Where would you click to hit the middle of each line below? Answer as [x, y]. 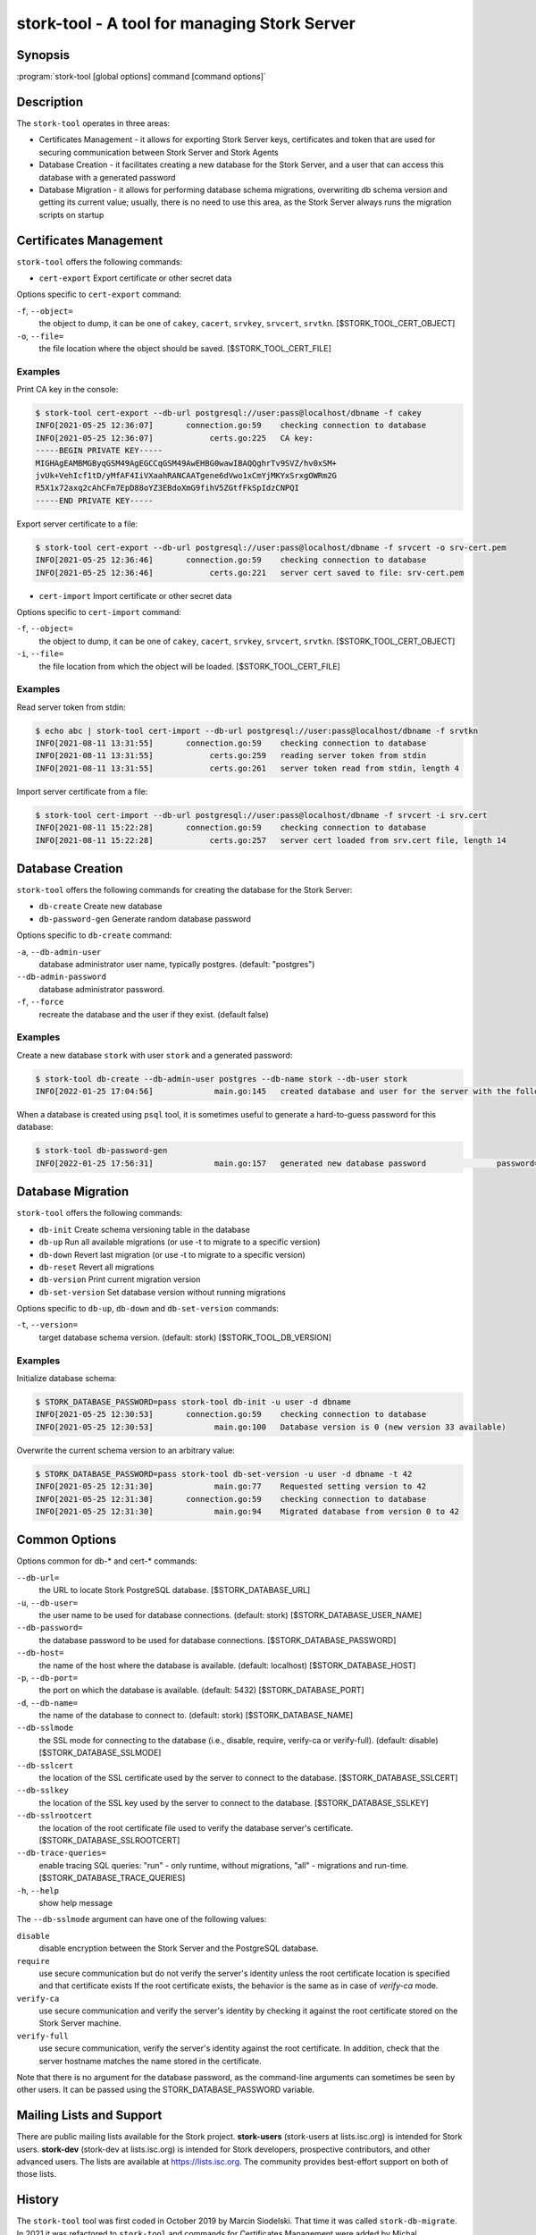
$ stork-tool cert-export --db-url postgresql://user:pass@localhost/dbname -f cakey [228, 413]
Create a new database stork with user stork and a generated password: [155, 1055]
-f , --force [40, 1002]
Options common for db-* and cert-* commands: [107, 1561]
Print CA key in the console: [67, 390]
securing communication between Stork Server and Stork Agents [159, 152]
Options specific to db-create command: [94, 935]
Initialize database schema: [67, 1378]
